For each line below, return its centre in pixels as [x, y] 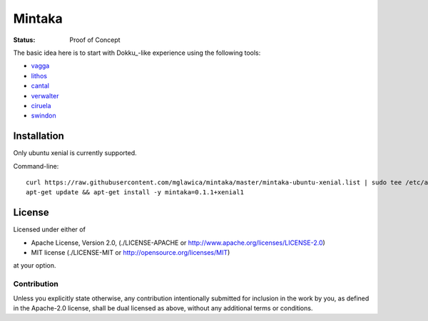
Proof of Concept [95, 40]
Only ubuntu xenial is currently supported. [75, 153]
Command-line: [36, 166]
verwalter [45, 95]
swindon [44, 116]
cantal [40, 86]
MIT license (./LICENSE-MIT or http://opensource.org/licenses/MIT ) [131, 253]
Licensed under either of [49, 230]
